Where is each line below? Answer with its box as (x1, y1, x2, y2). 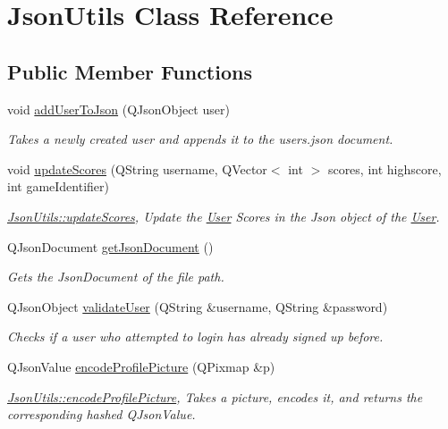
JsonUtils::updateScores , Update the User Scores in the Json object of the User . (7, 206, 440, 225)
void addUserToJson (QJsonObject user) (7, 99, 230, 118)
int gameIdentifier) (7, 177, 109, 196)
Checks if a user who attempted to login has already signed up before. (7, 327, 384, 346)
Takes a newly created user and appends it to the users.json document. (7, 130, 393, 148)
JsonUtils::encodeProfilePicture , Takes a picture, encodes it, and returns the (7, 387, 423, 406)
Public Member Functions (7, 57, 252, 85)
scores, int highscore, (327, 159, 442, 178)
